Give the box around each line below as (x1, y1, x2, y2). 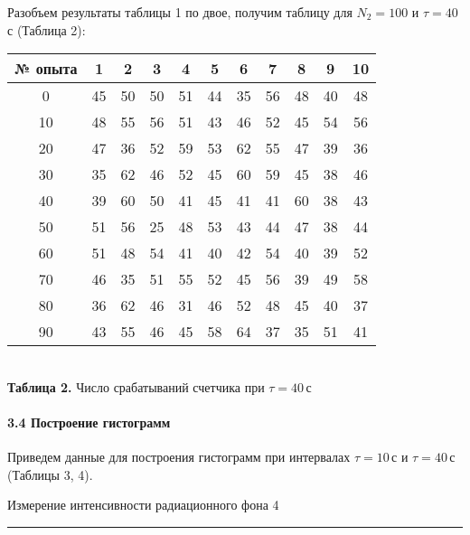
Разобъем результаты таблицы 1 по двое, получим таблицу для (7, 3, 352, 21)
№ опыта (14, 58, 78, 80)
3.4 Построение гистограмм (7, 412, 171, 431)
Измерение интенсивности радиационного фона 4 (7, 495, 279, 514)
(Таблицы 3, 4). (7, 465, 93, 483)
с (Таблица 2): (7, 20, 86, 39)
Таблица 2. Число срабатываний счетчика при (7, 377, 265, 396)
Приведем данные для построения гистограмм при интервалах (7, 447, 351, 466)
